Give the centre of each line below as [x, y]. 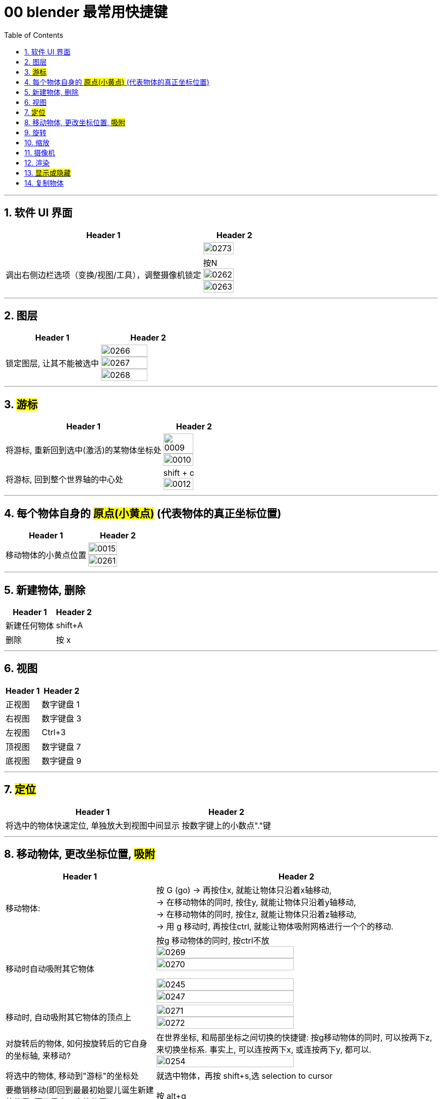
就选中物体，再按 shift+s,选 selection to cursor [244, 1076]
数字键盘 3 [62, 718]
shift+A [70, 625]
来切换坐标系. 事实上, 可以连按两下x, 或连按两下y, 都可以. [264, 1049]
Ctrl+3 [54, 732]
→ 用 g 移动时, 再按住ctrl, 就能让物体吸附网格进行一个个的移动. [275, 926]
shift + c [179, 473]
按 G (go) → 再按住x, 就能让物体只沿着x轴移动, [244, 890]
